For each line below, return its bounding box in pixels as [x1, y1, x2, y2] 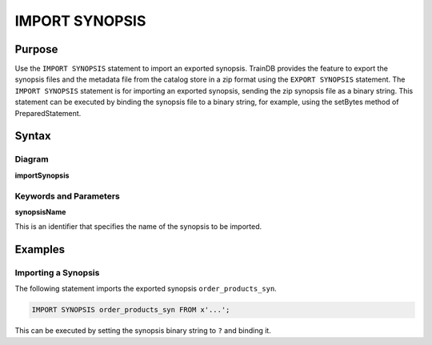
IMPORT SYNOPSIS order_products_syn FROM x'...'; [31, 305, 230, 315]
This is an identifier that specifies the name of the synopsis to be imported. [14, 222, 262, 231]
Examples [14, 243, 66, 256]
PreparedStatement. [14, 108, 82, 118]
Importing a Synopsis [14, 267, 100, 279]
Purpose [14, 42, 58, 56]
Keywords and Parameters [14, 191, 120, 202]
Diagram [14, 154, 49, 165]
